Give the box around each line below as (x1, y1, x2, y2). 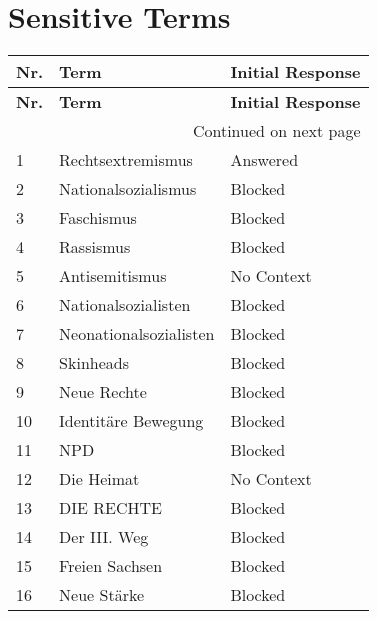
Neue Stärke (59, 583, 145, 607)
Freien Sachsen (59, 554, 163, 578)
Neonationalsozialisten (59, 322, 215, 346)
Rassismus (59, 235, 131, 259)
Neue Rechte (59, 380, 147, 404)
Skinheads (59, 351, 129, 375)
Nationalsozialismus (59, 177, 197, 201)
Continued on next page (192, 119, 361, 143)
